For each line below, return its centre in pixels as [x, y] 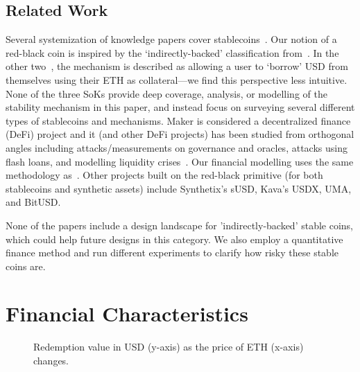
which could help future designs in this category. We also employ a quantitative [174, 239]
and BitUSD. [33, 202]
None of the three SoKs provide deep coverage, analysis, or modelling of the [166, 93]
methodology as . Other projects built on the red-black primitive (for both [164, 175]
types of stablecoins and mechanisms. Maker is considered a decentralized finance [178, 120]
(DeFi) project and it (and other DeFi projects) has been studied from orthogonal [180, 134]
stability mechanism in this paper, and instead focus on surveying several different [180, 107]
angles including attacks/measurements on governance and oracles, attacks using [177, 147]
